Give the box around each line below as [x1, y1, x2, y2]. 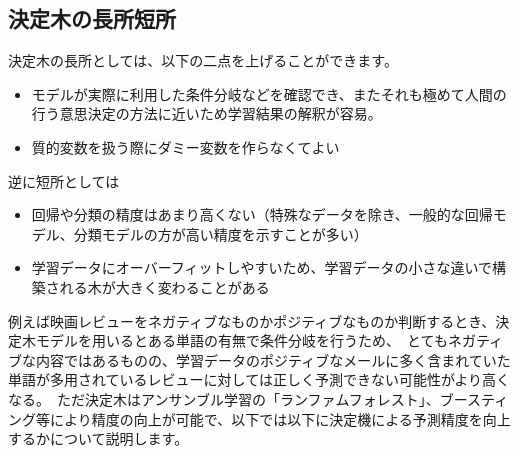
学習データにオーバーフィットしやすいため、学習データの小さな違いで [31, 257, 492, 278]
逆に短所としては [8, 170, 120, 191]
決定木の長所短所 [8, 3, 176, 34]
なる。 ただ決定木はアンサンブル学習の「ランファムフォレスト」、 [8, 388, 440, 409]
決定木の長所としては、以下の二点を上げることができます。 [8, 50, 398, 71]
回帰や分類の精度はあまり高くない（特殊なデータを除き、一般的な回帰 [31, 204, 493, 225]
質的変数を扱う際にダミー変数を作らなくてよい [31, 136, 340, 157]
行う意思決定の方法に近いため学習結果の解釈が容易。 [31, 103, 382, 124]
